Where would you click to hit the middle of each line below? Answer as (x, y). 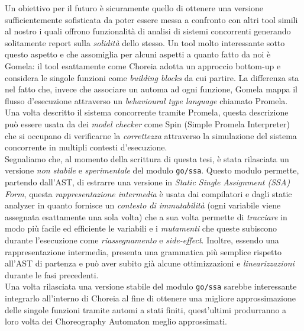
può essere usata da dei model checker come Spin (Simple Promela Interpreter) (147, 123)
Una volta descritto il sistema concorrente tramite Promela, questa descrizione (147, 112)
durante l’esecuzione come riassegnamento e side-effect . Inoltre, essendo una (142, 240)
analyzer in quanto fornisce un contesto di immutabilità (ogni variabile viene (143, 205)
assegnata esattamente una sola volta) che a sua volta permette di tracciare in (146, 216)
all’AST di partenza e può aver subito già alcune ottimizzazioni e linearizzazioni (150, 263)
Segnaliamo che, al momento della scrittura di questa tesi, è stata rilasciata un (147, 158)
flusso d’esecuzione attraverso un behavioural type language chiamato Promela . (146, 100)
